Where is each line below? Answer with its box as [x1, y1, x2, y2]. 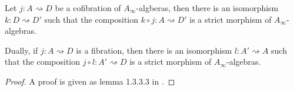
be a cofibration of [55, 2, 121, 13]
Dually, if [5, 44, 38, 56]
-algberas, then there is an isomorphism [136, 2, 279, 13]
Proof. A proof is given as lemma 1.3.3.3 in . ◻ [5, 75, 175, 87]
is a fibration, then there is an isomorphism [76, 44, 232, 56]
